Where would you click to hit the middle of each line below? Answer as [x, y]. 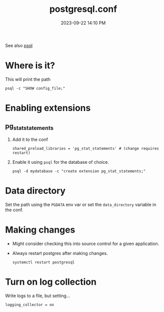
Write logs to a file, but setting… [38, 296]
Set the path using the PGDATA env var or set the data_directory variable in [81, 205]
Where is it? [30, 66]
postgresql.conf [83, 9]
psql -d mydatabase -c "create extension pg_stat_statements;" [79, 171]
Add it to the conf [30, 139]
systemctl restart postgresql [44, 262]
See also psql [19, 45]
